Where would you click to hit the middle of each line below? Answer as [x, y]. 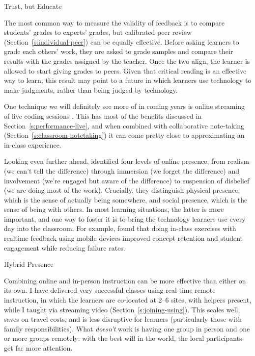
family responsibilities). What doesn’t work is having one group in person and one [127, 328]
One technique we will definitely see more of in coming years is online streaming [124, 106]
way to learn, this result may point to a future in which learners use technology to [128, 80]
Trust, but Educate [33, 6]
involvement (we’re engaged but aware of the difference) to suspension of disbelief [127, 180]
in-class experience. [33, 144]
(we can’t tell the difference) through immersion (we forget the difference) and [122, 170]
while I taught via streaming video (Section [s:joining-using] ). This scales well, [122, 309]
